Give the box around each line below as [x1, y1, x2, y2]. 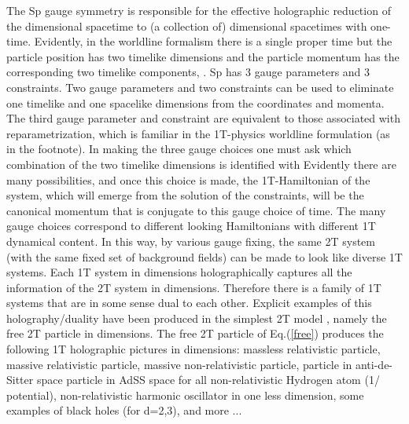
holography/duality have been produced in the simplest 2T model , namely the [6, 309, 387, 326]
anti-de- [355, 356, 393, 372]
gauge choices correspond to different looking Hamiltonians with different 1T [6, 217, 376, 234]
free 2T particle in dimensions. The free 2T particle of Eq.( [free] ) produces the [6, 325, 384, 342]
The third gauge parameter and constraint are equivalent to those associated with [6, 110, 400, 126]
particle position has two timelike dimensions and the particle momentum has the [6, 48, 400, 64]
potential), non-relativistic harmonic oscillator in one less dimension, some [6, 386, 364, 403]
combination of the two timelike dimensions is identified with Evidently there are [6, 155, 396, 172]
